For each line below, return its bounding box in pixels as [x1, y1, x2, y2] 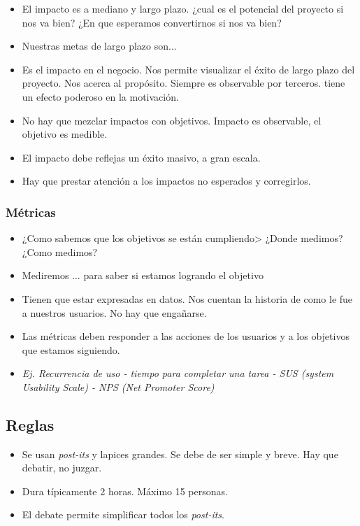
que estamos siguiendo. [22, 342, 120, 357]
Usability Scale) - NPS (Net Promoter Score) [22, 379, 215, 394]
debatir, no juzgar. [22, 460, 102, 475]
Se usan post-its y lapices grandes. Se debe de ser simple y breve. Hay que [22, 446, 338, 461]
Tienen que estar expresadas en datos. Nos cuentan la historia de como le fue [22, 291, 353, 306]
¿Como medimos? [22, 244, 98, 259]
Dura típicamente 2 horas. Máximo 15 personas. [22, 483, 228, 498]
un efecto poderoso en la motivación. [22, 89, 179, 104]
